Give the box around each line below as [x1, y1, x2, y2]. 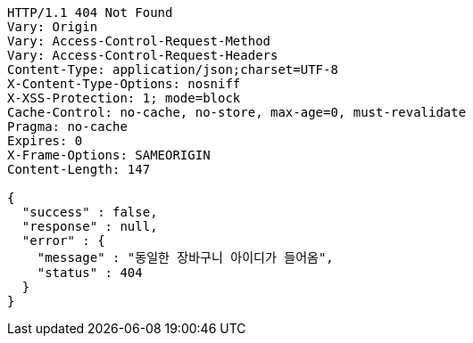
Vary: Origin [7, 20, 98, 34]
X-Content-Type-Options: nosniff [7, 77, 241, 91]
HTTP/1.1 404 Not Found [7, 5, 173, 20]
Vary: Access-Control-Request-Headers [7, 48, 278, 62]
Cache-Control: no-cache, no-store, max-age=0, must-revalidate [7, 105, 467, 119]
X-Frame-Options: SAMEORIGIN [7, 148, 211, 162]
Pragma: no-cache [7, 119, 128, 134]
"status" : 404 [37, 265, 143, 280]
